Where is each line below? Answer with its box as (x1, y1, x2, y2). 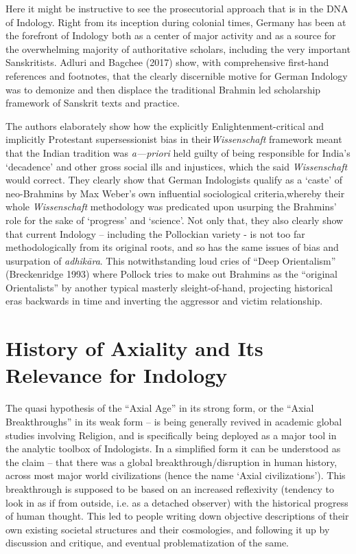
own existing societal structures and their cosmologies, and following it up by (5, 522, 330, 536)
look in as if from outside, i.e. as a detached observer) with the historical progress (5, 495, 348, 509)
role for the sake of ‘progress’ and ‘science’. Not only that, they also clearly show (5, 212, 344, 227)
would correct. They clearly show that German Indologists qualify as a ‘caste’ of (5, 173, 343, 187)
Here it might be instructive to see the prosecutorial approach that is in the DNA (5, 1, 348, 15)
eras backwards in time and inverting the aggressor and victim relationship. (5, 293, 323, 308)
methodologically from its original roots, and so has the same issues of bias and (5, 240, 339, 254)
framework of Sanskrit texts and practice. (5, 96, 180, 110)
